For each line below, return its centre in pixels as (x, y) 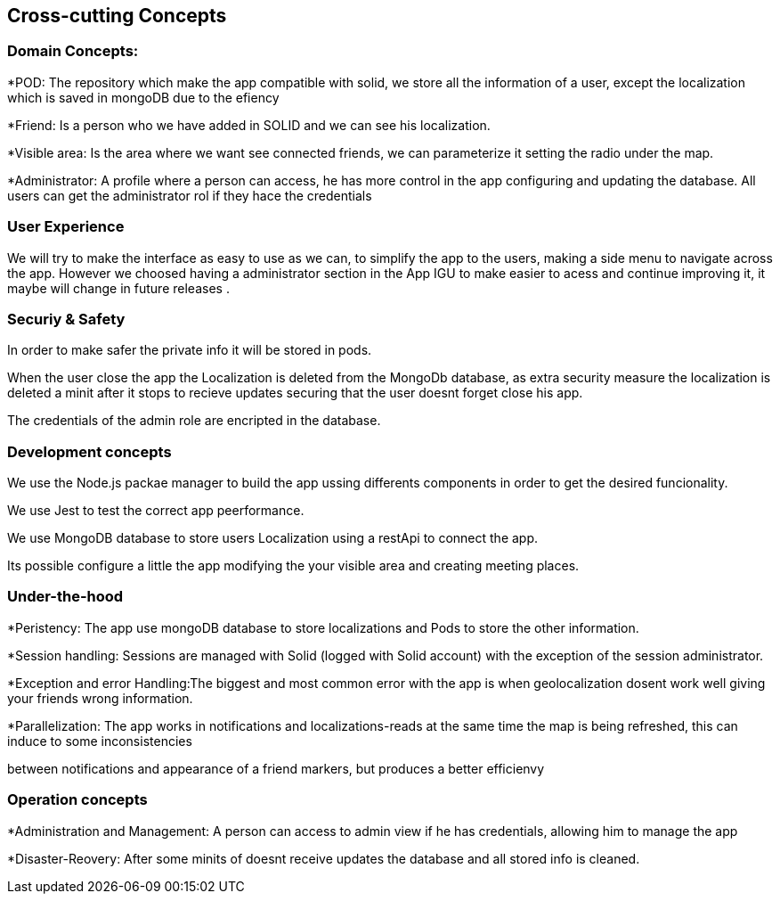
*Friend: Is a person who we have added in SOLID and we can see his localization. (249, 125)
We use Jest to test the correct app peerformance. (156, 511)
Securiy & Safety (66, 319)
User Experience (66, 227)
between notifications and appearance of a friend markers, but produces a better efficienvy (276, 768)
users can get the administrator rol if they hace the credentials (190, 195)
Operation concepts (77, 800)
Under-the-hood (65, 597)
